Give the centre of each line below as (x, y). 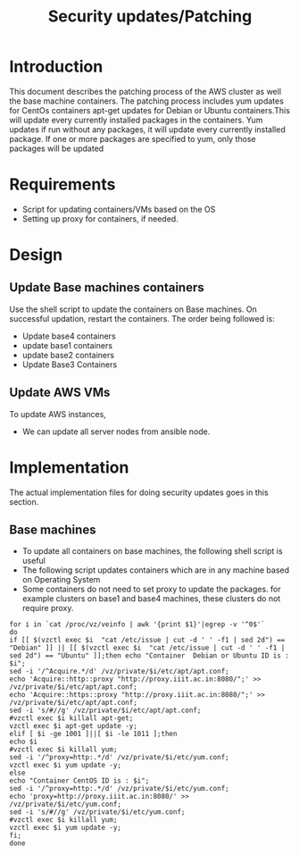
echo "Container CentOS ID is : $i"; (79, 781)
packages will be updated (57, 148)
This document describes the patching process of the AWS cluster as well (145, 91)
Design (36, 255)
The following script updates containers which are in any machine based (156, 570)
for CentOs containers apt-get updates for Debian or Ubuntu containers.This (149, 110)
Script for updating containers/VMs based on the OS (119, 209)
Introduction (56, 67)
